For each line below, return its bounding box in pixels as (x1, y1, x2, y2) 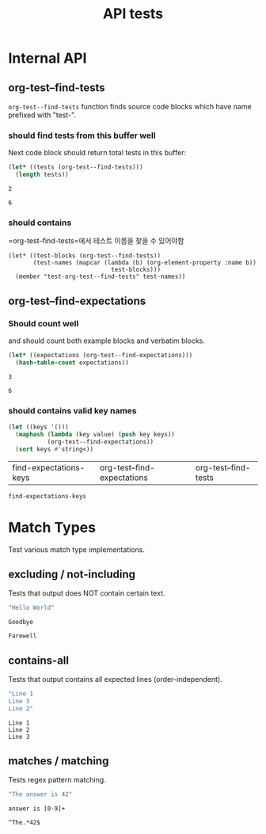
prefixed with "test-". (8, 110, 77, 120)
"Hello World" (8, 604, 55, 612)
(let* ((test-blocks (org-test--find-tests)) (8, 252, 161, 260)
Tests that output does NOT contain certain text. (8, 588, 165, 598)
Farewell (8, 632, 37, 640)
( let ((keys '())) (8, 423, 69, 432)
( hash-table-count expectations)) (15, 358, 129, 367)
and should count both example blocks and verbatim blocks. (8, 336, 206, 345)
